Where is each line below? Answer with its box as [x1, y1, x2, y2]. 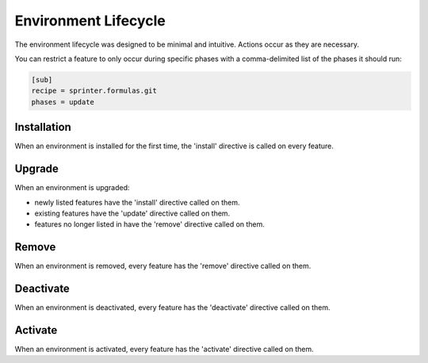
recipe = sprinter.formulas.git [31, 86, 158, 95]
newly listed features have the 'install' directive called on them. [34, 197, 240, 207]
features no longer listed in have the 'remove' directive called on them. [34, 220, 266, 229]
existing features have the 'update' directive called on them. [34, 208, 231, 218]
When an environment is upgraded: [14, 183, 130, 193]
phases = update [31, 97, 95, 106]
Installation [14, 120, 71, 134]
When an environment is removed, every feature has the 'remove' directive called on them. [14, 262, 311, 271]
